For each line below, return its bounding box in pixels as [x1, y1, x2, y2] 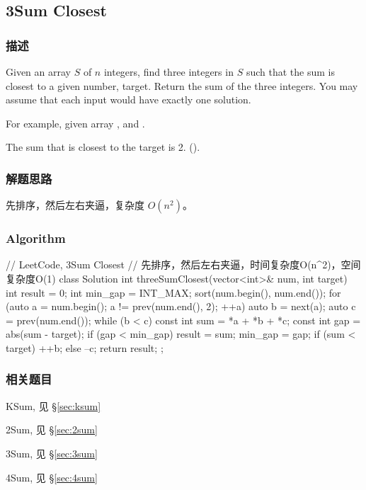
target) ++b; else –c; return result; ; [6, 340, 164, 355]
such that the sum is [246, 64, 335, 79]
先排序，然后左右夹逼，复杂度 [6, 198, 144, 212]
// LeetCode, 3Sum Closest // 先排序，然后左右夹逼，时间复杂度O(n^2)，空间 [6, 257, 361, 272]
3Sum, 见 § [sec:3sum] [6, 445, 98, 460]
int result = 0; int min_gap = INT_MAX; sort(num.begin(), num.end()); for [6, 285, 341, 300]
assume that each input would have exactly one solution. [6, 92, 251, 107]
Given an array [6, 64, 71, 79]
